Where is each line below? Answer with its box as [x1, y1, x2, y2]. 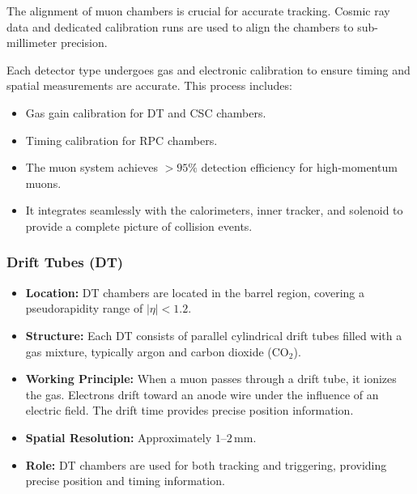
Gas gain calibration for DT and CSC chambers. [25, 104, 266, 121]
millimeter [6, 34, 57, 51]
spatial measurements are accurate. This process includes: [6, 77, 292, 94]
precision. [60, 34, 108, 51]
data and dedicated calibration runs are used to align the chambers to [6, 18, 354, 35]
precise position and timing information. [25, 472, 225, 489]
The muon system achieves [25, 159, 158, 176]
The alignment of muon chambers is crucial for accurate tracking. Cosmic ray [6, 2, 390, 19]
